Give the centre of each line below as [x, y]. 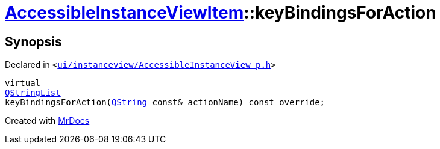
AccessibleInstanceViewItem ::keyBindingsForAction [221, 13]
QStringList [33, 93]
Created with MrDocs [47, 121]
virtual [23, 83]
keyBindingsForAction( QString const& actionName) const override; [165, 102]
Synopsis [33, 41]
